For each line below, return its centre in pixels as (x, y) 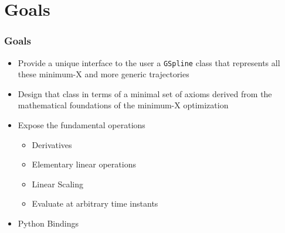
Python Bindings (48, 223)
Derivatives (52, 144)
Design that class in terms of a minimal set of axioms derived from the (145, 93)
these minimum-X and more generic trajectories (104, 74)
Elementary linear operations (84, 164)
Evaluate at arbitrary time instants (95, 203)
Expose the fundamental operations (82, 125)
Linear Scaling (57, 184)
